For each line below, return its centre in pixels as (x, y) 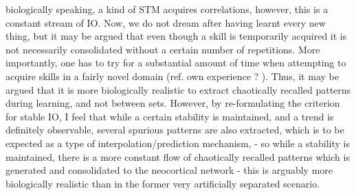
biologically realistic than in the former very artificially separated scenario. (163, 183)
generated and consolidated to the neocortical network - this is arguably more (169, 170)
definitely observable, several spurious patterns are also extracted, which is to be (175, 130)
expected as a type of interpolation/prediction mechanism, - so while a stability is (178, 143)
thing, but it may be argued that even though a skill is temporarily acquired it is (176, 36)
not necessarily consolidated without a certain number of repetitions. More (163, 49)
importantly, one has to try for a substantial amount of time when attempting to (176, 63)
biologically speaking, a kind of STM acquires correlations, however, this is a (167, 9)
